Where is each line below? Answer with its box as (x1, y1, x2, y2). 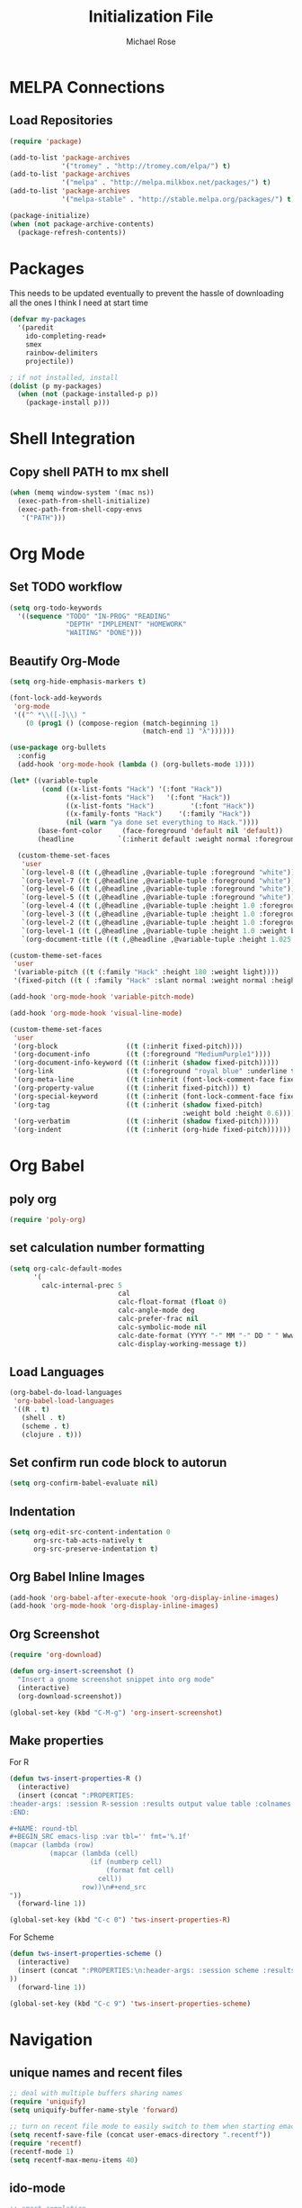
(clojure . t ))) (21, 1430, 83, 1439)
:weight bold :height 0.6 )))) (182, 1109, 296, 1118)
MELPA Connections (9, 77, 165, 97)
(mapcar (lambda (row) (9, 1841, 94, 1850)
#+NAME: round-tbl (9, 1823, 78, 1833)
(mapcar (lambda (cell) (49, 1849, 139, 1859)
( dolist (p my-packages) (9, 381, 102, 391)
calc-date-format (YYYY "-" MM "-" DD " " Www (118, 1331, 296, 1340)
